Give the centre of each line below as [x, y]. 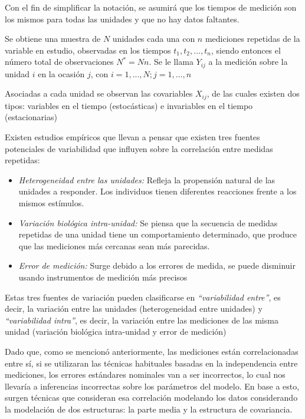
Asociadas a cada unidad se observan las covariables [99, 93]
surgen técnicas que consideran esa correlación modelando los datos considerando [151, 397]
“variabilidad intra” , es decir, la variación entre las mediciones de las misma [142, 320]
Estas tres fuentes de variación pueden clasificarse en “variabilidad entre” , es [143, 297]
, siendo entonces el [246, 50]
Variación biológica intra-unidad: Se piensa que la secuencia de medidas [148, 222]
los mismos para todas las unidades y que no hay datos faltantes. [122, 19]
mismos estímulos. [51, 203]
